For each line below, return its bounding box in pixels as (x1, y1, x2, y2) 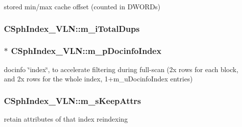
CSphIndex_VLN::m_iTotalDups (4, 22, 140, 34)
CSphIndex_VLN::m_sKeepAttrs (4, 94, 141, 106)
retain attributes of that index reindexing (4, 114, 128, 124)
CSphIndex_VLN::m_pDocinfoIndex (11, 45, 162, 57)
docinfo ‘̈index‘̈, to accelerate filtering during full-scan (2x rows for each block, (4, 64, 239, 74)
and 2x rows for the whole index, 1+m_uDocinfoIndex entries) (4, 74, 193, 84)
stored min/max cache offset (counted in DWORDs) (4, 1, 161, 11)
